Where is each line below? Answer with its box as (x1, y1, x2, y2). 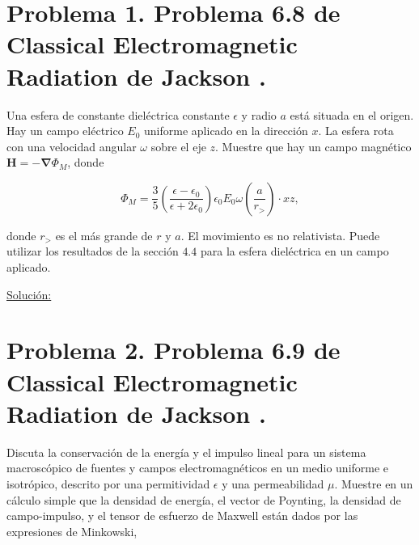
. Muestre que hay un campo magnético (215, 137, 412, 154)
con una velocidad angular (6, 137, 137, 154)
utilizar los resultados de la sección (6, 243, 179, 260)
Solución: (6, 285, 52, 302)
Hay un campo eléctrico (6, 122, 124, 139)
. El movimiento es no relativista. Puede (180, 226, 380, 243)
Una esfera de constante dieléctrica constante (6, 106, 230, 123)
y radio (241, 106, 277, 123)
